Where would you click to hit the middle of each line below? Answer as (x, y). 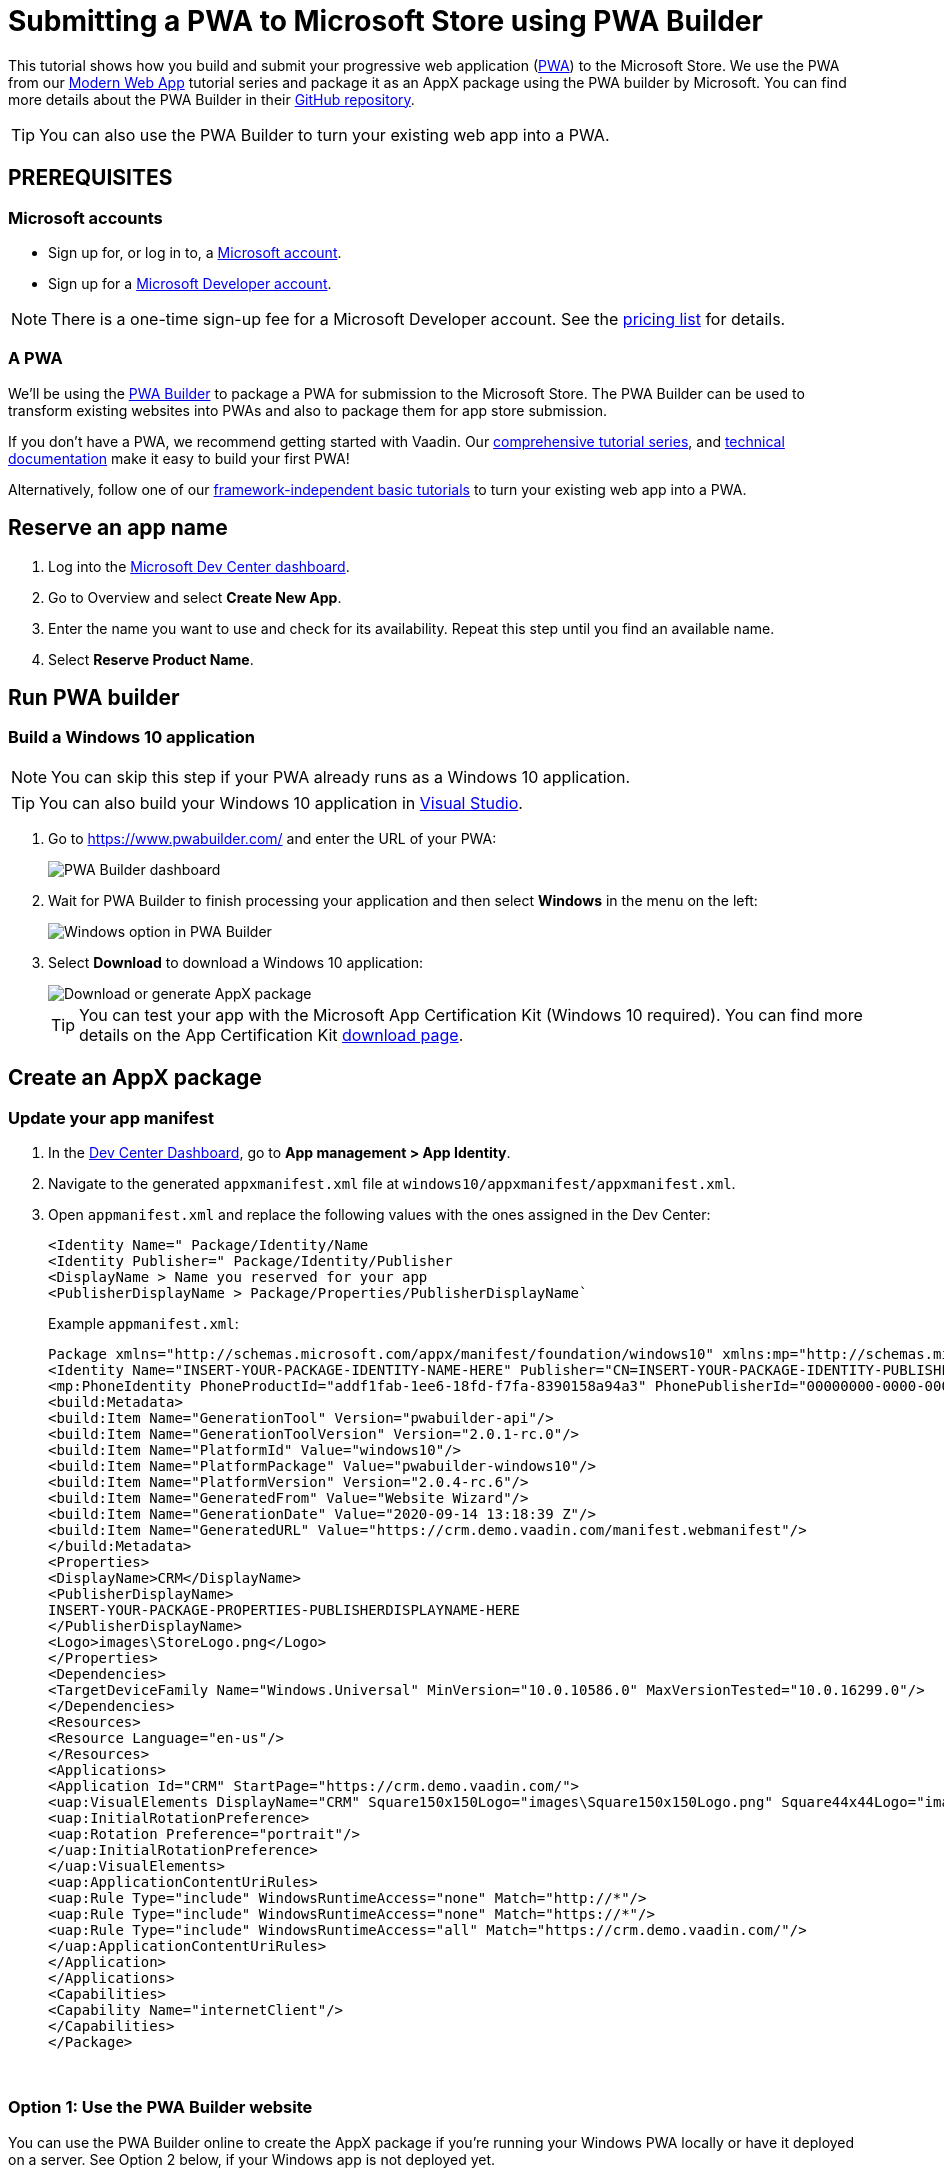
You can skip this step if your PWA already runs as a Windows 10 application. (341, 776)
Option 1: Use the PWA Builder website (160, 2107)
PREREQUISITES (90, 178)
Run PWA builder (94, 697)
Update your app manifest (111, 1117)
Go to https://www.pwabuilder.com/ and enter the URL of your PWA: (272, 838)
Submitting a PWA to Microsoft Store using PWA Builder (385, 21)
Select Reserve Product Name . (151, 659)
